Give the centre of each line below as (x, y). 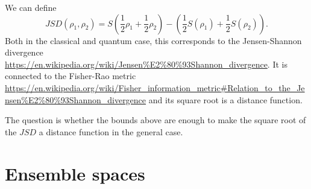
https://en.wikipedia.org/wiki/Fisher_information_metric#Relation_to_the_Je (155, 87)
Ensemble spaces (75, 173)
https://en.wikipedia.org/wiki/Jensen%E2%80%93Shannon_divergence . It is (146, 64)
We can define (31, 7)
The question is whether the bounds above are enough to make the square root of (155, 120)
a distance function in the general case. (111, 131)
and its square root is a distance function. (225, 99)
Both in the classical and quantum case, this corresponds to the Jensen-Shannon (153, 40)
